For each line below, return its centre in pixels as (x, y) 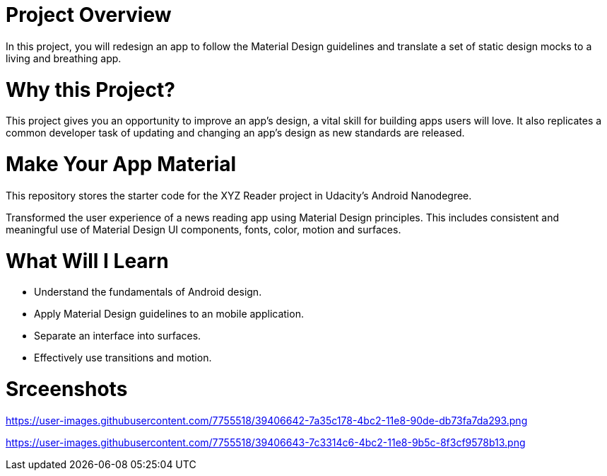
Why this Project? (90, 89)
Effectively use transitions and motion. (123, 358)
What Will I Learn (87, 261)
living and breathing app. (64, 58)
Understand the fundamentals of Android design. (148, 292)
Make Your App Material (121, 164)
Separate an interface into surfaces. (118, 336)
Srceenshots (67, 389)
